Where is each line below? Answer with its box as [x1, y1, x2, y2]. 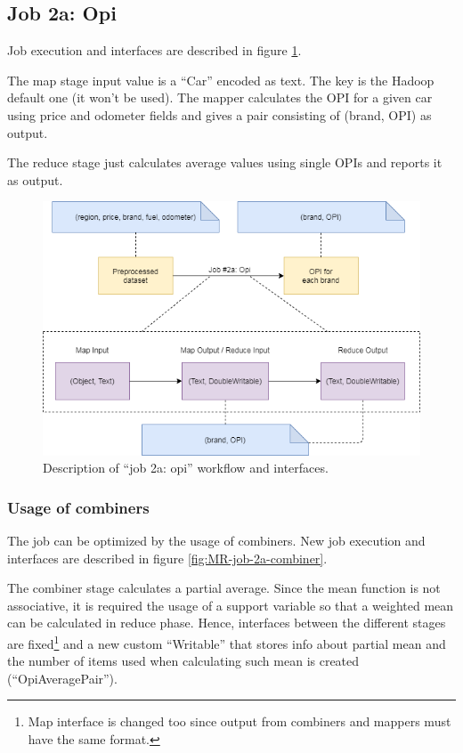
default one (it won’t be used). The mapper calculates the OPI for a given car [7, 88, 433, 107]
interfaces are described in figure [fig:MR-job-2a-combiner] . [7, 548, 328, 567]
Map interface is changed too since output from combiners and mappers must [28, 712, 451, 731]
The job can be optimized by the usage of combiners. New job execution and [7, 530, 426, 549]
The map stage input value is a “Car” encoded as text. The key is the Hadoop [7, 70, 435, 89]
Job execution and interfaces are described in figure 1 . [7, 41, 302, 60]
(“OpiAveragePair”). [7, 668, 118, 687]
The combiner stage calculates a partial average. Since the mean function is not [7, 579, 441, 597]
